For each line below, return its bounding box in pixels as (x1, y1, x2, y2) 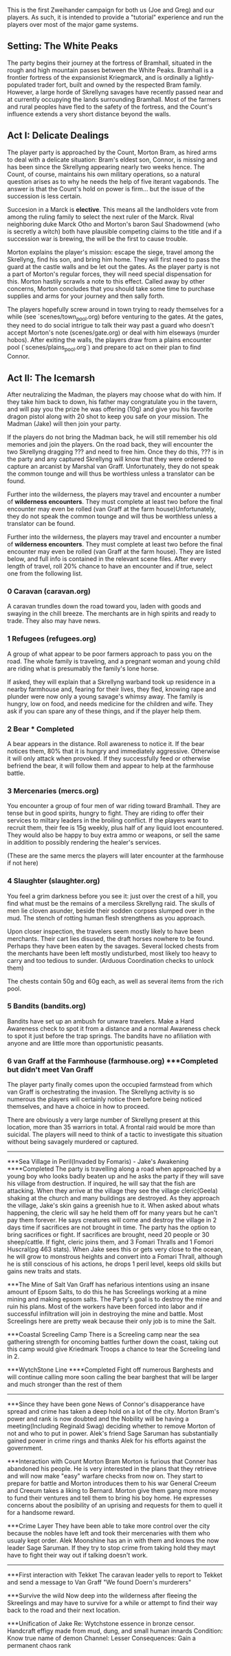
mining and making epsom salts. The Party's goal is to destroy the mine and (7, 1295, 222, 1304)
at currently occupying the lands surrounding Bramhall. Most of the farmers (7, 95, 221, 103)
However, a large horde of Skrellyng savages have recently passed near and (7, 87, 223, 96)
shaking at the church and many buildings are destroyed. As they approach (7, 1194, 220, 1202)
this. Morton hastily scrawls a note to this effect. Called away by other (7, 277, 205, 285)
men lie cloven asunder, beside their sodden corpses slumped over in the (7, 906, 215, 915)
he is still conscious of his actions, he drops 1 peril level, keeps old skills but (7, 1260, 222, 1268)
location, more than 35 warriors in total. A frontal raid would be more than (7, 1123, 215, 1132)
